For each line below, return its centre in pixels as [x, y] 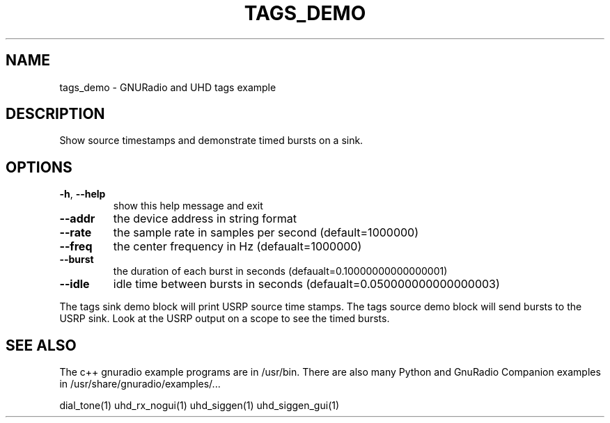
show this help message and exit [188, 206]
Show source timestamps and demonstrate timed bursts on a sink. [211, 141]
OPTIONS [39, 167]
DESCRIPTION [55, 114]
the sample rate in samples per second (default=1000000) [266, 233]
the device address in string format [205, 219]
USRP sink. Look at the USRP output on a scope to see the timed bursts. [225, 319]
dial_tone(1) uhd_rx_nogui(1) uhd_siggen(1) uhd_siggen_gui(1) [200, 406]
